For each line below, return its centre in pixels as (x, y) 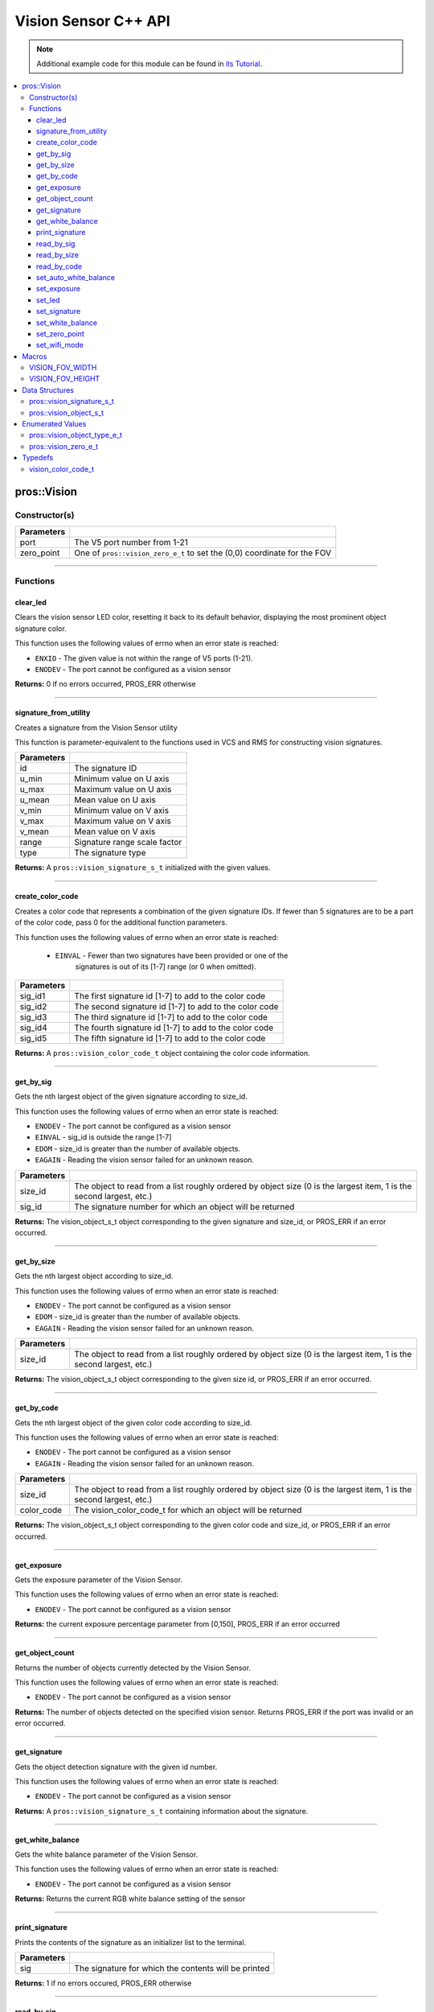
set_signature (59, 311)
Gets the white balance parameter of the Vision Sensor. (106, 1854)
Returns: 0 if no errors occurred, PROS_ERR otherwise (105, 684)
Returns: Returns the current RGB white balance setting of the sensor (130, 1899)
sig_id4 (33, 1028)
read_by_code (59, 266)
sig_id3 (33, 1016)
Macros (35, 356)
